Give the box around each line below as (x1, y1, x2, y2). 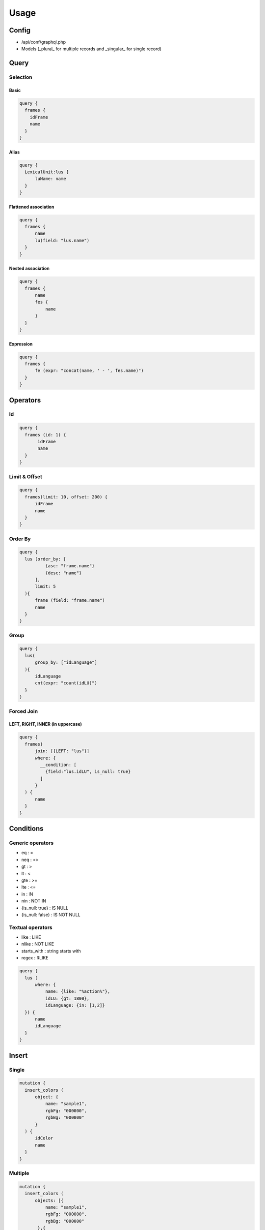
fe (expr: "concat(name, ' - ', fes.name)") (35, 368, 144, 373)
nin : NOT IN (21, 898, 46, 904)
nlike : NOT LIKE (21, 941, 54, 947)
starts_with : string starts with (21, 948, 81, 954)
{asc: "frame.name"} (45, 563, 95, 569)
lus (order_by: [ (25, 556, 66, 562)
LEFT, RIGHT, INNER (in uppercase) (9, 721, 82, 727)
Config (9, 26, 30, 34)
